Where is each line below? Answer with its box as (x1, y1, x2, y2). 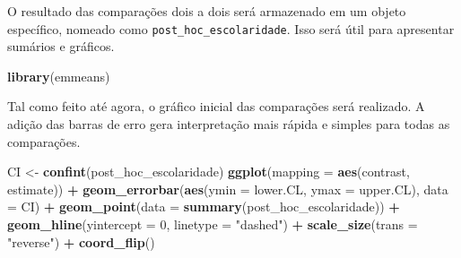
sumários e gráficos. (7, 37, 115, 56)
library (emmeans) (7, 66, 110, 85)
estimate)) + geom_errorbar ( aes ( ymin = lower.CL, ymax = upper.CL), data (7, 179, 448, 198)
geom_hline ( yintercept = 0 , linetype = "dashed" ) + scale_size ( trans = (7, 215, 418, 233)
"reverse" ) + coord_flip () (7, 232, 155, 251)
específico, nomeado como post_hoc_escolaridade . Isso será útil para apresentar (7, 19, 455, 38)
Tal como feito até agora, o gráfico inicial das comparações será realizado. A (7, 97, 425, 116)
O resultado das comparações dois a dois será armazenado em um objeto (7, 2, 406, 20)
